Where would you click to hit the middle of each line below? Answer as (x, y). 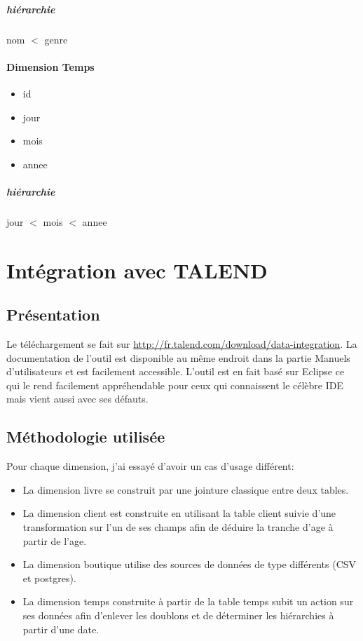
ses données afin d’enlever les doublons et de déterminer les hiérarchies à (178, 615)
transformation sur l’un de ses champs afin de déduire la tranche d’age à (178, 527)
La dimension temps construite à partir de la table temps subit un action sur (188, 601)
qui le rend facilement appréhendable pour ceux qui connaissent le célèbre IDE (175, 385)
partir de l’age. (55, 540)
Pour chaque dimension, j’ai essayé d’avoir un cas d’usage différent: (150, 466)
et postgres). (49, 578)
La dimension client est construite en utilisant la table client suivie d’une (179, 513)
